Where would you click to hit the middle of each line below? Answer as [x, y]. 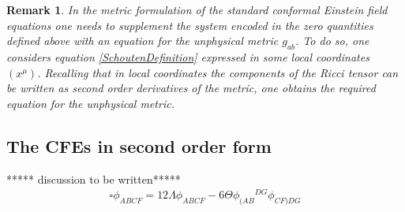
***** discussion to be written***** [94, 179]
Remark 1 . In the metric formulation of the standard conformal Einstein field [197, 9]
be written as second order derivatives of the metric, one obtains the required [191, 88]
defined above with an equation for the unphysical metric [142, 41]
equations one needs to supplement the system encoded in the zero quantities [190, 25]
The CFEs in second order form [139, 145]
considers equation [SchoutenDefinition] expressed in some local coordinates [188, 56]
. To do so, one [332, 41]
